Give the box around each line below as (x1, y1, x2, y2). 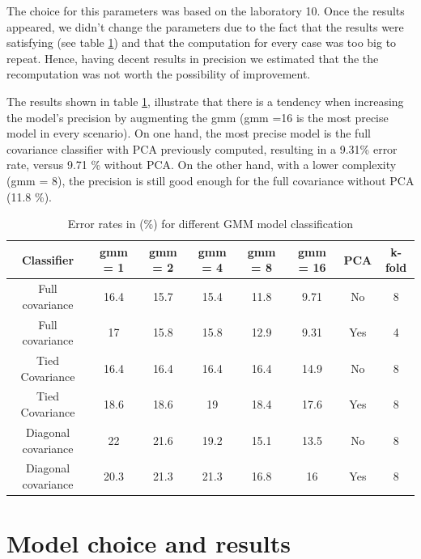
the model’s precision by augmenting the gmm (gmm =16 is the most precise (6, 108, 389, 125)
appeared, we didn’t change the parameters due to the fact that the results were (6, 18, 404, 35)
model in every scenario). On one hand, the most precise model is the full (6, 125, 371, 142)
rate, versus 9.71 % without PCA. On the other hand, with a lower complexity (6, 156, 397, 173)
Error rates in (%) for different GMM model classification (67, 215, 354, 232)
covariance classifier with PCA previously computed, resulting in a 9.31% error (6, 140, 398, 157)
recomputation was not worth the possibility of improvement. (6, 66, 311, 83)
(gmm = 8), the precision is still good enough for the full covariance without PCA (6, 172, 415, 188)
